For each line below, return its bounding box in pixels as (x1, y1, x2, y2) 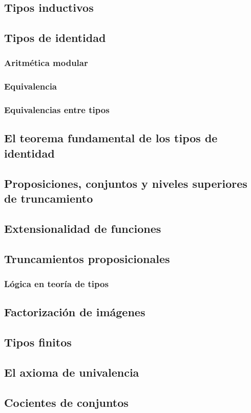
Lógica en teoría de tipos (4, 277, 109, 290)
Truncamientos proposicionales (4, 250, 170, 266)
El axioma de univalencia (4, 364, 139, 380)
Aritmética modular (4, 56, 88, 69)
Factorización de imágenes (4, 304, 145, 320)
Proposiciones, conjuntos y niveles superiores (4, 175, 247, 191)
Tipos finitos (4, 334, 72, 350)
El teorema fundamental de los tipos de (4, 130, 218, 146)
